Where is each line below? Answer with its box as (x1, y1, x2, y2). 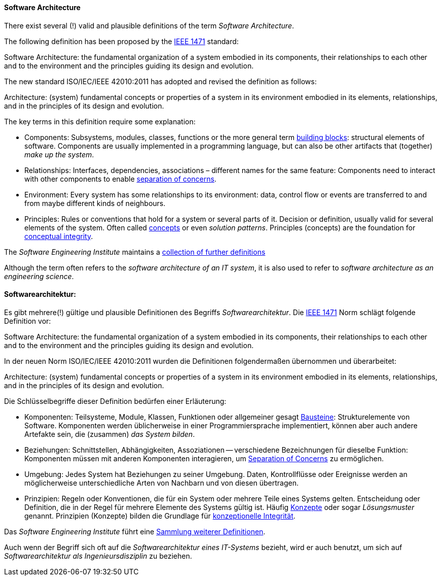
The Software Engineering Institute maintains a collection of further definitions (4, 247, 266, 256)
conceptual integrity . (24, 231, 93, 241)
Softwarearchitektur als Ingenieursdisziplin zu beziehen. (4, 551, 192, 560)
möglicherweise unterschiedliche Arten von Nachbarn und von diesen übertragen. (24, 478, 299, 487)
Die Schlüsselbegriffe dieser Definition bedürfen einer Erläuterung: (4, 396, 227, 405)
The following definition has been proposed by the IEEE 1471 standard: (4, 37, 239, 46)
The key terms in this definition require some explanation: (4, 117, 196, 126)
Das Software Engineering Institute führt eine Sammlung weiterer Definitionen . (4, 527, 266, 536)
